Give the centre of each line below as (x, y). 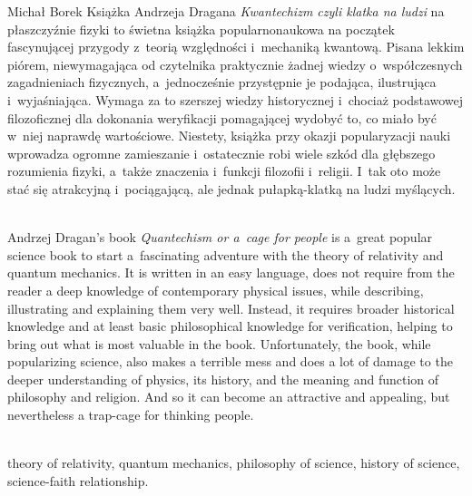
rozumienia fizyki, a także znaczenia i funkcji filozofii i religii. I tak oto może (224, 171)
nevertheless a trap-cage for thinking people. (131, 415)
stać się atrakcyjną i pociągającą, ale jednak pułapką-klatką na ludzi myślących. (231, 188)
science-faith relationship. (78, 480)
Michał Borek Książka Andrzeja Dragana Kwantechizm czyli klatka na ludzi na (226, 11)
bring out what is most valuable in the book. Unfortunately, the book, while (219, 343)
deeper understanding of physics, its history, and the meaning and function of (223, 379)
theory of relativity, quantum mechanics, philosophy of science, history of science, (234, 463)
